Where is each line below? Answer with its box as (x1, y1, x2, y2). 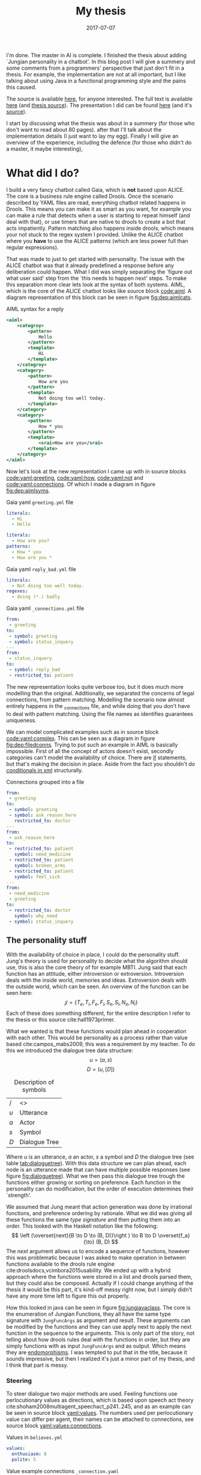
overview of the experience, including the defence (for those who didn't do (6, 138, 192, 146)
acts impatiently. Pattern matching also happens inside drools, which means (6, 224, 194, 232)
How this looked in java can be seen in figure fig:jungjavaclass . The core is (6, 1304, 191, 1311)
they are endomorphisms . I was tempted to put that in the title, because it (6, 1349, 187, 1356)
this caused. (6, 83, 37, 91)
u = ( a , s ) (89, 1056, 112, 1064)
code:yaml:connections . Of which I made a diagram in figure (6, 480, 156, 488)
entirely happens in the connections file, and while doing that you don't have (6, 702, 190, 711)
